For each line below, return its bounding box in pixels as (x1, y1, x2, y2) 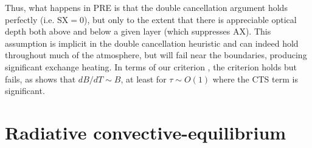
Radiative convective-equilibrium (5, 119, 286, 144)
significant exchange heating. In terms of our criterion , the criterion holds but (5, 60, 297, 73)
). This (245, 25, 271, 38)
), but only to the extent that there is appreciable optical (83, 13, 297, 25)
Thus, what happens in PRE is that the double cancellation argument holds (5, 1, 288, 13)
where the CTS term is (212, 72, 298, 85)
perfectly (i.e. (5, 13, 55, 25)
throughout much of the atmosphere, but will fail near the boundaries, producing (5, 49, 307, 61)
